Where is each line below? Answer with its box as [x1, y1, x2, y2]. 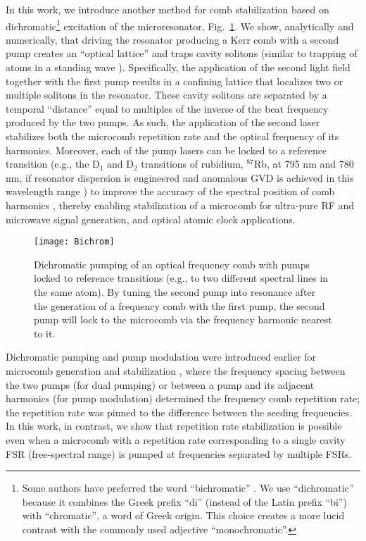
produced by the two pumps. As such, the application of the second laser [6, 115, 320, 130]
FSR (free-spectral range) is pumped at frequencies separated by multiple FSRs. [6, 446, 352, 461]
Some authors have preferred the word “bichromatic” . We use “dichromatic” [22, 480, 354, 495]
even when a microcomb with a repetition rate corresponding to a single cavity [6, 432, 346, 447]
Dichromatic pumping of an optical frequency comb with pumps [34, 256, 310, 271]
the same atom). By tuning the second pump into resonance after [34, 285, 316, 299]
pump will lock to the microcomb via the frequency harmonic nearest [34, 312, 332, 327]
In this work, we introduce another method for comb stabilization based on [6, 2, 329, 16]
